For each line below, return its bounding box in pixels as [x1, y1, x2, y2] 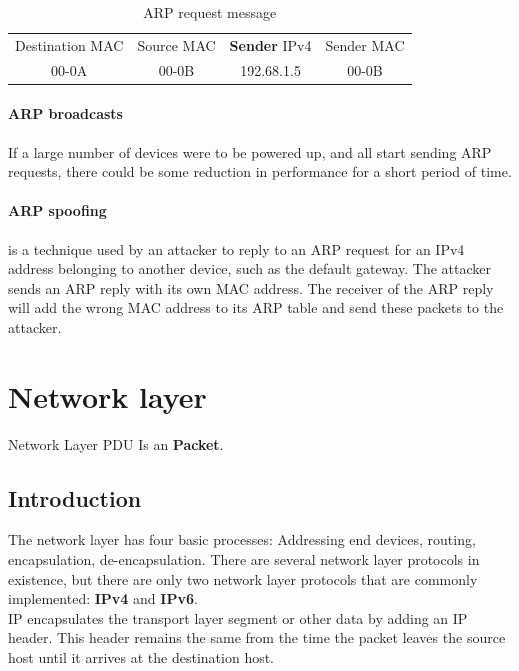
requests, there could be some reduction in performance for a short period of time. [8, 161, 512, 182]
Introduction [8, 482, 142, 513]
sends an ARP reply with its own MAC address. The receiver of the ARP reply [8, 277, 494, 298]
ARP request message [143, 2, 277, 22]
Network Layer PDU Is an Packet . [8, 433, 224, 454]
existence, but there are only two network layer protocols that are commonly [8, 568, 478, 589]
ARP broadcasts [8, 103, 123, 124]
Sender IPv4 [229, 34, 312, 55]
